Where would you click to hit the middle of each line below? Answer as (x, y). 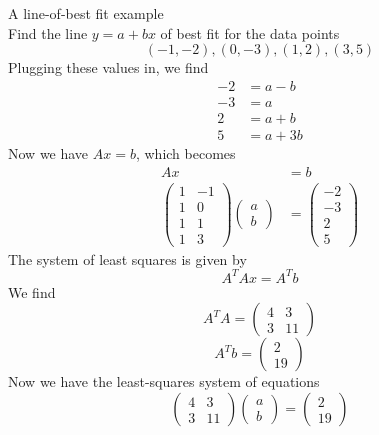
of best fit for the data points (250, 32)
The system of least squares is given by (127, 258)
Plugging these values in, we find (108, 67)
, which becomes (185, 152)
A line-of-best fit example (86, 13)
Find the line (48, 32)
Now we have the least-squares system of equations (164, 381)
